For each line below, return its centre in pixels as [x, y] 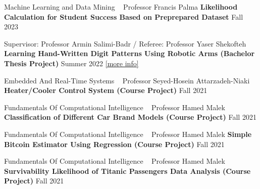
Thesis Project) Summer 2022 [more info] [71, 63]
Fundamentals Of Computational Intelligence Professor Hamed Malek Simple [128, 134]
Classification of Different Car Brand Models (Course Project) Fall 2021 [130, 117]
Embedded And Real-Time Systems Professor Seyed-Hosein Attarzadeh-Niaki [127, 80]
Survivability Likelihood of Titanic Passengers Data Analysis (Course [127, 171]
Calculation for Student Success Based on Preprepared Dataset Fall [124, 16]
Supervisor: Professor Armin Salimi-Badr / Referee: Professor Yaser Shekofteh [125, 43]
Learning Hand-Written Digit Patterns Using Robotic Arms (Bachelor [129, 53]
